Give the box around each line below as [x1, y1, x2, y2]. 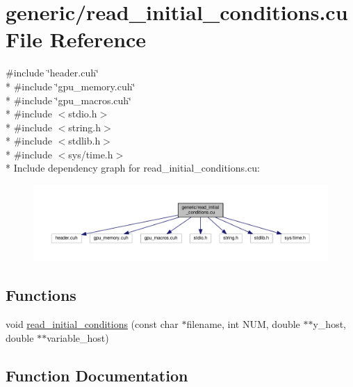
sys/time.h [68, 147, 113, 161]
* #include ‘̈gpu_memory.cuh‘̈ [6, 79, 136, 93]
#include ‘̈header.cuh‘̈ [6, 65, 99, 80]
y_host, [313, 317, 346, 331]
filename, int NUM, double [186, 317, 300, 331]
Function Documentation [6, 364, 188, 386]
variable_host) [47, 330, 109, 345]
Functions [6, 284, 76, 306]
